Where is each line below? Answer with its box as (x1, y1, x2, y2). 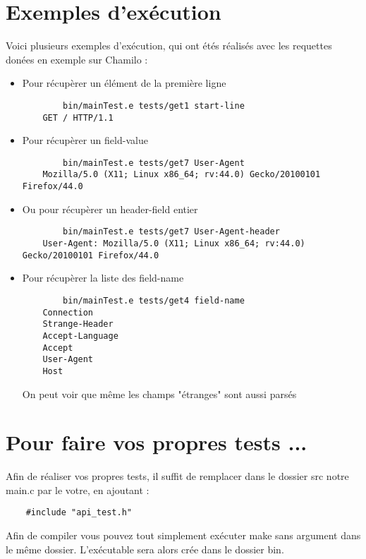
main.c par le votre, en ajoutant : (6, 482, 150, 497)
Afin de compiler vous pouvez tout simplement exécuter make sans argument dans (6, 528, 361, 543)
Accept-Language (42, 330, 118, 341)
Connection (42, 307, 94, 318)
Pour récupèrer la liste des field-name (22, 270, 184, 285)
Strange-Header (42, 319, 114, 330)
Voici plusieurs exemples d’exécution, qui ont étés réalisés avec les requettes (6, 38, 332, 53)
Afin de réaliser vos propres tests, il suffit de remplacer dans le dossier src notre (6, 469, 349, 483)
